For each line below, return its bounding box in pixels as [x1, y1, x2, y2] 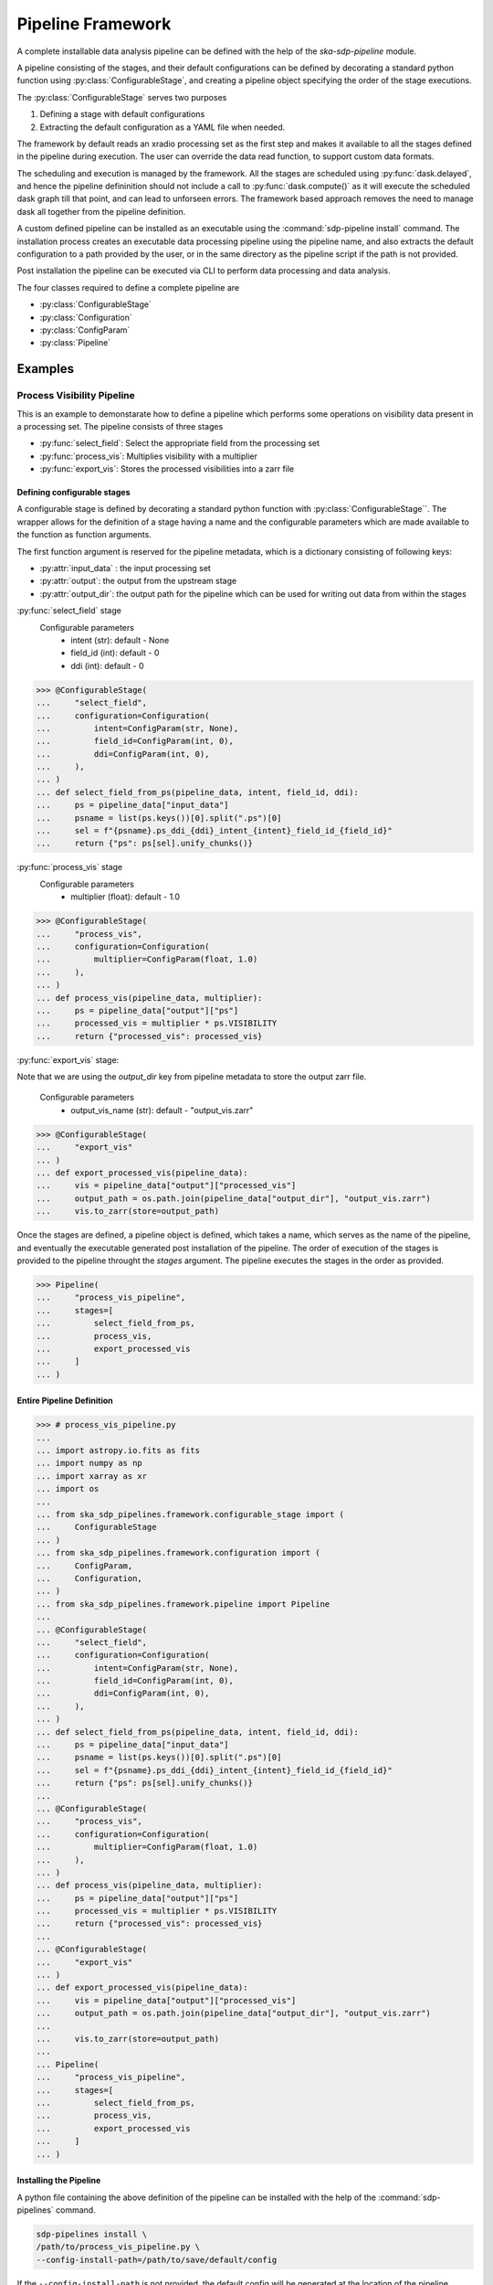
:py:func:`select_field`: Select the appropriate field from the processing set [39, 438, 320, 449]
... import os [36, 1483, 100, 1494]
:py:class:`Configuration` [39, 312, 132, 323]
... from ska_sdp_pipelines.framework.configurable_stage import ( [36, 1509, 345, 1519]
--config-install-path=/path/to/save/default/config [36, 2254, 278, 2265]
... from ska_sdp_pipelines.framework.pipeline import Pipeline [36, 1599, 330, 1609]
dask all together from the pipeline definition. [16, 206, 186, 217]
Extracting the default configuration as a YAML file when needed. [39, 122, 286, 133]
